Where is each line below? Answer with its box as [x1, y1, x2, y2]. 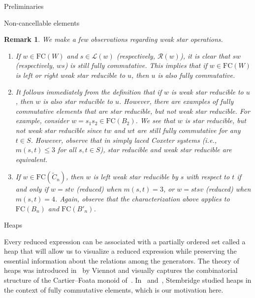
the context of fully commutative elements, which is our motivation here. [4, 284, 223, 295]
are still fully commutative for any [137, 125, 241, 135]
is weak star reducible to [171, 86, 244, 97]
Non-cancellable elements [4, 17, 80, 28]
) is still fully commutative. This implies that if [64, 60, 207, 70]
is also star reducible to [43, 96, 113, 106]
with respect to [186, 171, 230, 182]
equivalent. [15, 154, 48, 164]
